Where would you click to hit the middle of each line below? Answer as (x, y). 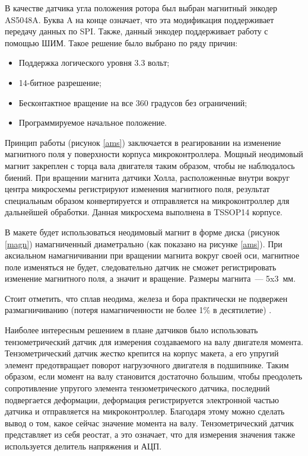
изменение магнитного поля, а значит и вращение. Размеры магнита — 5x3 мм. (150, 278)
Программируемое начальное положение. (93, 122)
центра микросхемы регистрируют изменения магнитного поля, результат (137, 189)
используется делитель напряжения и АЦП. (83, 446)
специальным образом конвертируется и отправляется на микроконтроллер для (147, 200)
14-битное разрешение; (60, 82)
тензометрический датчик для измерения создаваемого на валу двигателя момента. (154, 341)
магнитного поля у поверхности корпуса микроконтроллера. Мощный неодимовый (154, 154)
